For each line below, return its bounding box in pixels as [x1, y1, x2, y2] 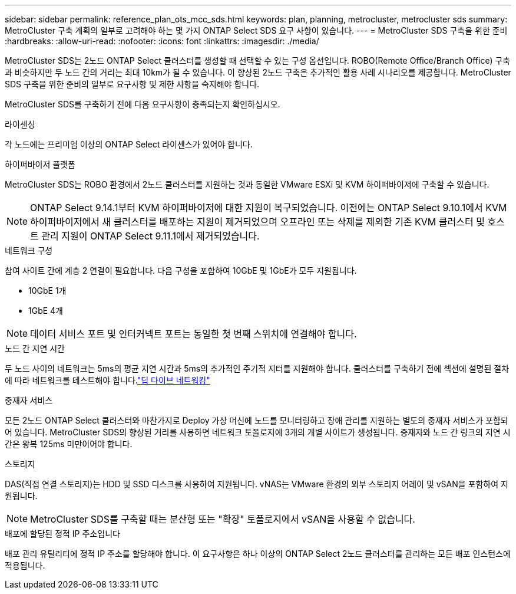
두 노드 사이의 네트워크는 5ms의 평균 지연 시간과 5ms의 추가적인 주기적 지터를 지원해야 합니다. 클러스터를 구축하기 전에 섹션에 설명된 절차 [5, 363, 510, 373]
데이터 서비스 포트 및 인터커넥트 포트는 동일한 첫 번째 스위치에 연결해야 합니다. [30, 328, 357, 340]
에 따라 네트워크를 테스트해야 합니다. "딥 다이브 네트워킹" [5, 375, 210, 385]
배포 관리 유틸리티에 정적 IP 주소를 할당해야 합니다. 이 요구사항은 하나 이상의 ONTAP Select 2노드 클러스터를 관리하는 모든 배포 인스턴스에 [5, 549, 511, 559]
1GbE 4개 [28, 306, 63, 316]
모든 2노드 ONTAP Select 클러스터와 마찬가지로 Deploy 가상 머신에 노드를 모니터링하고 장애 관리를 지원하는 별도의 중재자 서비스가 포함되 [5, 415, 508, 425]
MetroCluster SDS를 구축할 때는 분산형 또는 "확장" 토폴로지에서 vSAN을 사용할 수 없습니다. [30, 513, 415, 525]
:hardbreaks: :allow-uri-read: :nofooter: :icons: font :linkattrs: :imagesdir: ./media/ [5, 36, 319, 46]
